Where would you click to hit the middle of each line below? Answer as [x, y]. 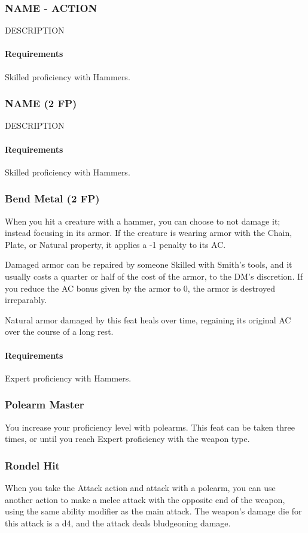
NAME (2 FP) [41, 103]
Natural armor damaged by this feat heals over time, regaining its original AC [148, 320]
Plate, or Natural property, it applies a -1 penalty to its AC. [115, 244]
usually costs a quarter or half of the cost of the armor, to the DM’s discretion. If [154, 276]
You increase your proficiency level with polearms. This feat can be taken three [150, 427]
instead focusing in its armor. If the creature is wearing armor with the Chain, [149, 233]
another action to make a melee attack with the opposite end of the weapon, [145, 499]
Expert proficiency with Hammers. [68, 378]
